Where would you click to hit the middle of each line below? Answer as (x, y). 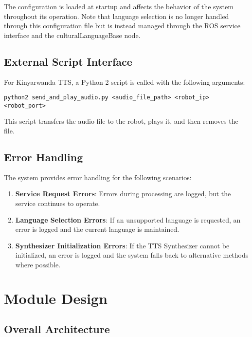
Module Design (56, 298)
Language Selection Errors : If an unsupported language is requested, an (128, 219)
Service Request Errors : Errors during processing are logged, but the (123, 194)
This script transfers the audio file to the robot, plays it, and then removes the (121, 121)
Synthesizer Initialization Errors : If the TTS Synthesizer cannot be (122, 245)
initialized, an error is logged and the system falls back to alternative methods (132, 255)
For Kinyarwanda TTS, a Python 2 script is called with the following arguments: (125, 82)
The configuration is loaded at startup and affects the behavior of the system (119, 6)
